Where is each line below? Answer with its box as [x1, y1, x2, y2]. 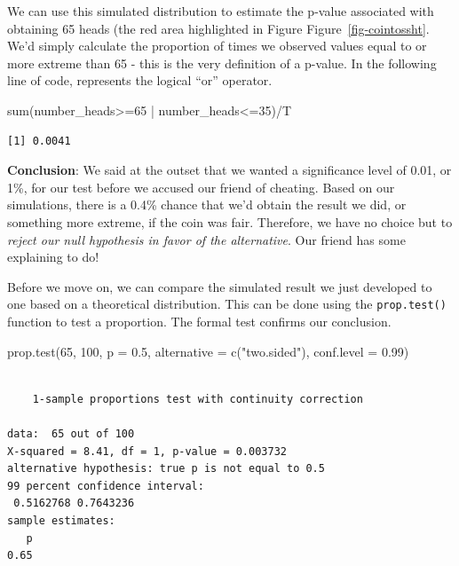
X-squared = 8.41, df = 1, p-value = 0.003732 [7, 444, 287, 458]
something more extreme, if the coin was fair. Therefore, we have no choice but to [7, 212, 453, 231]
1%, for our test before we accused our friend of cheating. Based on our [7, 177, 395, 196]
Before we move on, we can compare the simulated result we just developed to [7, 277, 432, 295]
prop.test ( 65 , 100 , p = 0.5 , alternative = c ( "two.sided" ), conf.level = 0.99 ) [7, 342, 409, 360]
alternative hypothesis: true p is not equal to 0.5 [7, 462, 325, 476]
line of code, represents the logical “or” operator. [7, 71, 273, 90]
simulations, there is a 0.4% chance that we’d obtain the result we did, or [7, 195, 407, 214]
